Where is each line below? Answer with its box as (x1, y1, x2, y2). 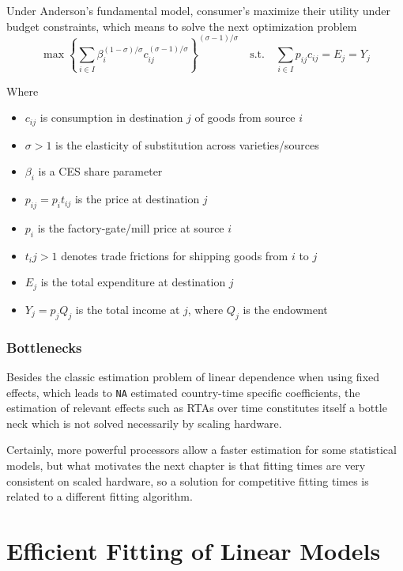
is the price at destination (74, 191, 200, 207)
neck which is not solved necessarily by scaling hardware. (6, 414, 282, 431)
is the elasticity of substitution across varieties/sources (55, 136, 319, 153)
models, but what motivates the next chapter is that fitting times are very (6, 456, 366, 473)
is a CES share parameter (38, 163, 163, 180)
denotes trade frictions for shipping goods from (61, 247, 288, 263)
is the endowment (243, 301, 328, 317)
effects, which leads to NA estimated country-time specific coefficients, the (6, 384, 360, 400)
